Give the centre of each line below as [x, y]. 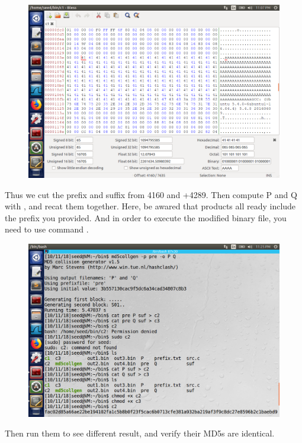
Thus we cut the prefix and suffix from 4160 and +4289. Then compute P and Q [151, 194]
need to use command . [47, 229]
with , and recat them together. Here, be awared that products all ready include [150, 206]
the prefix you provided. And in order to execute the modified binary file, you [146, 217]
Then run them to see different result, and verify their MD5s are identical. [140, 433]
